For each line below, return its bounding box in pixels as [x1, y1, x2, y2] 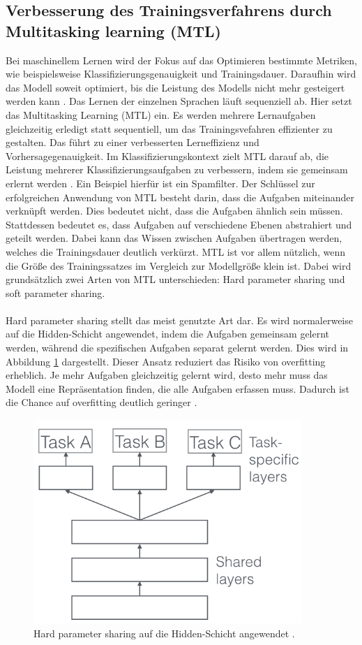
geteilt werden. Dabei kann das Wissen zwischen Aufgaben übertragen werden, [6, 231, 342, 245]
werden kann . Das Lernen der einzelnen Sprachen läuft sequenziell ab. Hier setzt [6, 94, 352, 108]
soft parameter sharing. [6, 285, 105, 300]
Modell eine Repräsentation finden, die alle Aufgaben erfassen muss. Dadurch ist [6, 381, 349, 396]
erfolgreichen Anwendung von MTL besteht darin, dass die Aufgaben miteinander [6, 189, 354, 204]
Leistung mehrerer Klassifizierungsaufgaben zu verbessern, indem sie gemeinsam [6, 162, 348, 177]
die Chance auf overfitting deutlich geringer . [6, 395, 197, 410]
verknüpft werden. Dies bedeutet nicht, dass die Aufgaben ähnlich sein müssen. [6, 203, 343, 218]
